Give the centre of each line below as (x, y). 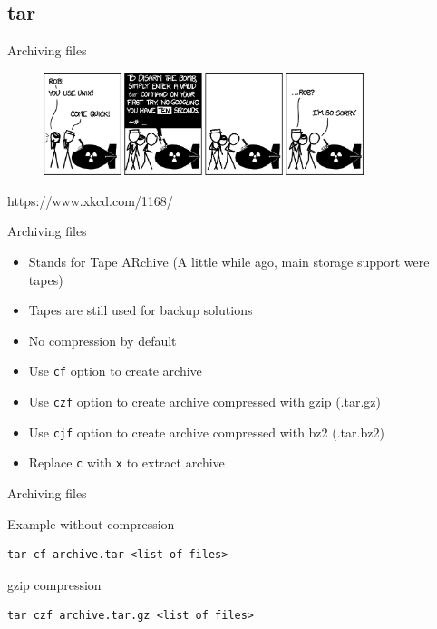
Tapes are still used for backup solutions (141, 310)
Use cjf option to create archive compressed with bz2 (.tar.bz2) (206, 432)
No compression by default (102, 340)
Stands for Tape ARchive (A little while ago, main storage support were (229, 261)
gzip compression (54, 584)
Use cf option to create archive (115, 371)
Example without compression (91, 523)
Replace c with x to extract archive (126, 462)
